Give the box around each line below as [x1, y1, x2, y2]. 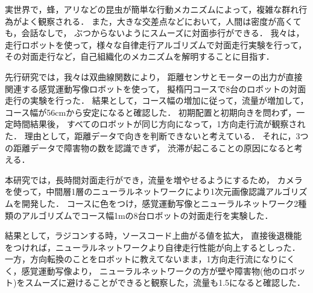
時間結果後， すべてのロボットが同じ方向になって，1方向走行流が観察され [13, 118, 306, 130]
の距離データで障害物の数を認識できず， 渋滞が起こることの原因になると [5, 141, 294, 154]
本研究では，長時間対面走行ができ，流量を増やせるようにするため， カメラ [5, 173, 303, 186]
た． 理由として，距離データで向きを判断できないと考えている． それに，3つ [5, 129, 309, 142]
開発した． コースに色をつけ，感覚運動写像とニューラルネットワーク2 [21, 197, 299, 209]
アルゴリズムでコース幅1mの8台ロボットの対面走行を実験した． [21, 209, 273, 221]
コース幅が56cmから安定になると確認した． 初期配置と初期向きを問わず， [5, 106, 297, 118]
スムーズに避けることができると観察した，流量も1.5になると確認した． [25, 276, 306, 289]
